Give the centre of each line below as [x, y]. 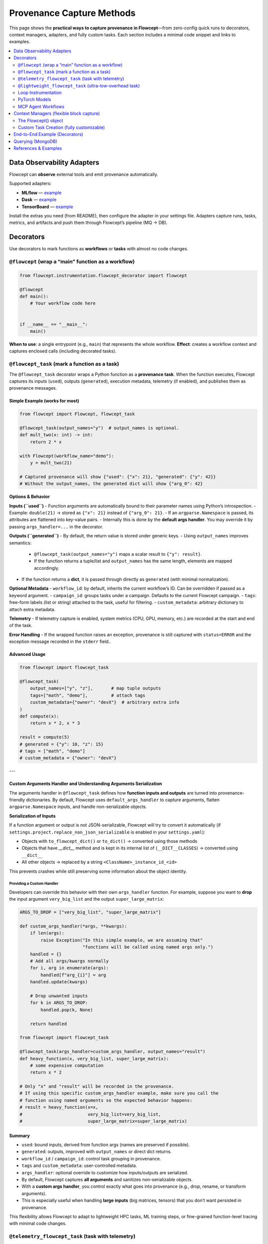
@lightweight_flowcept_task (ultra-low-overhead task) [79, 86]
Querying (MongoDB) [35, 141]
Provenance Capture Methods [72, 13]
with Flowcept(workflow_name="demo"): [67, 456]
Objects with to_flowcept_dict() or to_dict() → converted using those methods [109, 841]
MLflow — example [42, 193]
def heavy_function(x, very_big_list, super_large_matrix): [94, 1058]
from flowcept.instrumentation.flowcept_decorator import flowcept [103, 275]
